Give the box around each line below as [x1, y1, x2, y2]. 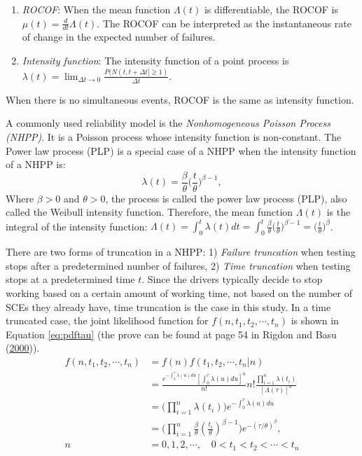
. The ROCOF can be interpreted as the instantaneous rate [97, 15, 351, 30]
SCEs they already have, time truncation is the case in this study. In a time [6, 299, 331, 314]
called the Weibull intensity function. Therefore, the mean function [6, 205, 293, 219]
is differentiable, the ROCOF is [204, 2, 339, 16]
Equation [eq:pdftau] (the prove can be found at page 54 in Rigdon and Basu [6, 326, 337, 341]
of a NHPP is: [6, 157, 66, 172]
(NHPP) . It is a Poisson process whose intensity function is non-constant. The [6, 129, 342, 144]
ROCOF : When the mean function [22, 2, 171, 16]
